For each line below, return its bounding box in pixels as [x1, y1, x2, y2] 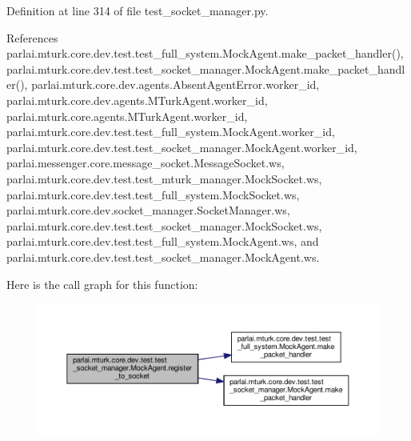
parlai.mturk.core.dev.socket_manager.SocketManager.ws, [6, 202, 290, 218]
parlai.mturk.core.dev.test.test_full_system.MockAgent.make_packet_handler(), [6, 45, 404, 62]
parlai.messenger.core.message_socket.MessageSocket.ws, [6, 154, 285, 171]
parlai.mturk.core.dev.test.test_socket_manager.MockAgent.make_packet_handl [6, 60, 405, 77]
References [6, 29, 58, 46]
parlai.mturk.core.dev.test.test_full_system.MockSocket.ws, [6, 186, 300, 202]
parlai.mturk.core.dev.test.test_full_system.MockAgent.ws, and [6, 233, 319, 250]
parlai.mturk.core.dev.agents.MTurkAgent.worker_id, [6, 91, 268, 108]
